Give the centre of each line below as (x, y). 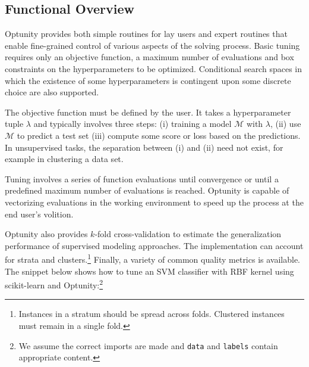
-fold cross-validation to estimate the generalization (188, 234)
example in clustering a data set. (64, 159)
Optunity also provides (46, 234)
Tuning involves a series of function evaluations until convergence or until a (142, 178)
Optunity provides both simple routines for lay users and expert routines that (146, 34)
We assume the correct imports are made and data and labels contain (148, 345)
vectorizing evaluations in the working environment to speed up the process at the (154, 202)
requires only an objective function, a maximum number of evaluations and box (149, 57)
